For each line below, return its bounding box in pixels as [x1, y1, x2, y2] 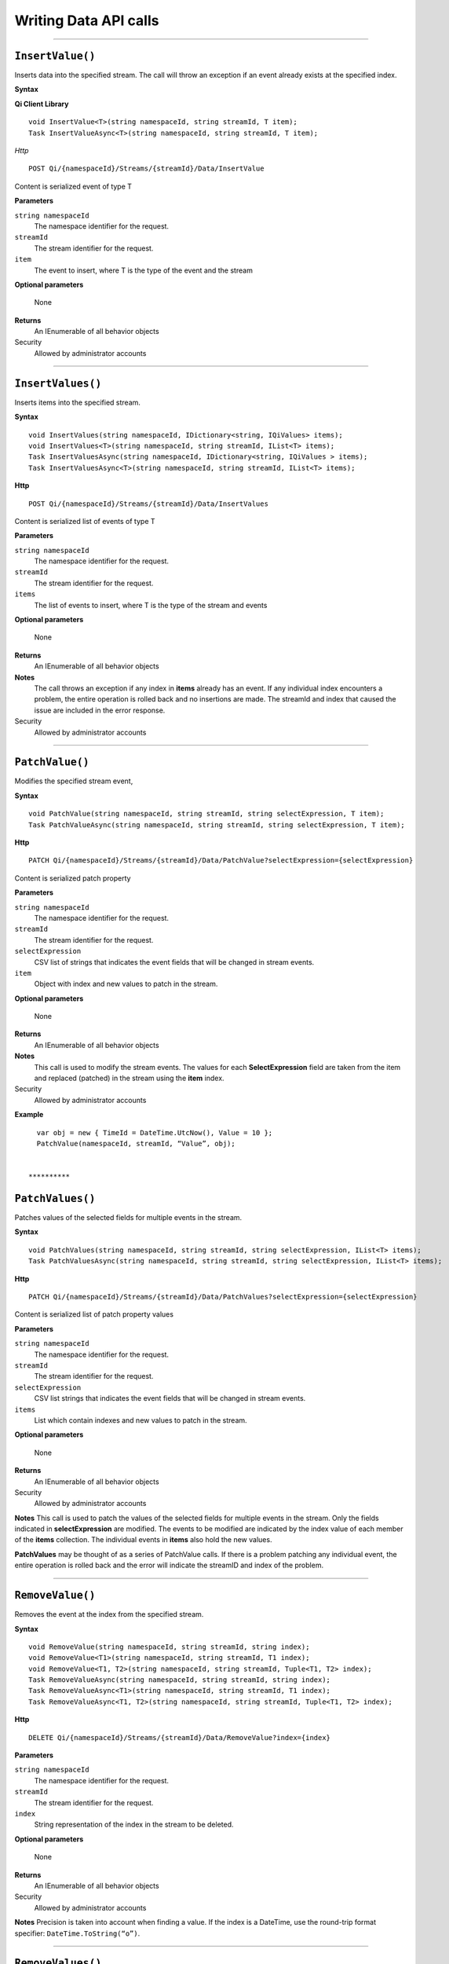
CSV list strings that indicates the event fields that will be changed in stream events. [34, 1394, 306, 1403]
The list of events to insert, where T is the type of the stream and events [34, 600, 268, 610]
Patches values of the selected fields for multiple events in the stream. [14, 1213, 243, 1222]
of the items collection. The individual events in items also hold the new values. [14, 1535, 272, 1544]
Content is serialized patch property [14, 873, 131, 883]
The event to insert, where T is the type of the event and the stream [34, 266, 253, 275]
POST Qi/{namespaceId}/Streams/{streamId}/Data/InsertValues [28, 499, 268, 508]
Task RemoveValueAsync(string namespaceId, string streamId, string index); [28, 1676, 331, 1684]
